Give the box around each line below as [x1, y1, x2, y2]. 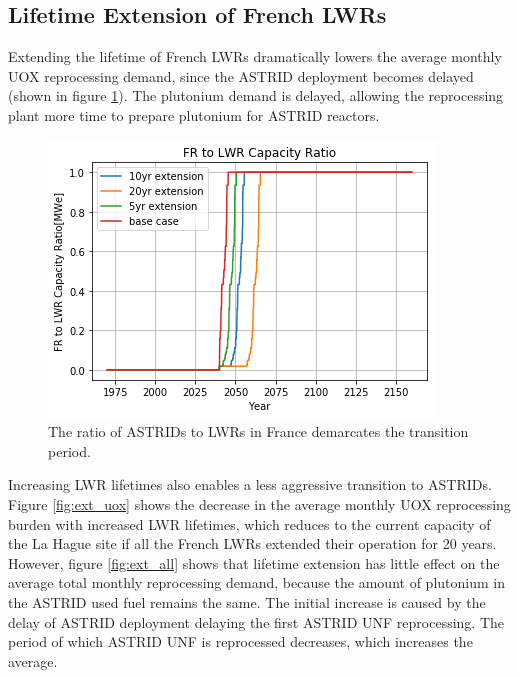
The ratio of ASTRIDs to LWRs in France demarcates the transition [48, 421, 469, 442]
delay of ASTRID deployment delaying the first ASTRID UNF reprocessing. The [8, 611, 505, 632]
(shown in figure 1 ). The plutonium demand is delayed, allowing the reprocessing [8, 85, 504, 106]
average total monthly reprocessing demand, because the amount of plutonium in [8, 572, 505, 593]
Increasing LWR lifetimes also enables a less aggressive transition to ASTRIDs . [8, 474, 492, 495]
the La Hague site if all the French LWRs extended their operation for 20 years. [8, 533, 497, 554]
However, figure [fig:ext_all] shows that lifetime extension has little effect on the [8, 552, 500, 573]
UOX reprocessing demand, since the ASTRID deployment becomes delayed [8, 65, 474, 86]
